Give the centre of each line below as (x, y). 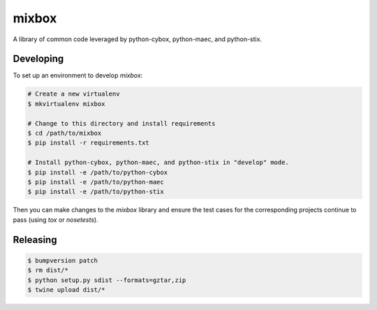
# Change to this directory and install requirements (121, 123)
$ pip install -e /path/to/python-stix (96, 192)
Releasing (35, 240)
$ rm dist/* (48, 270)
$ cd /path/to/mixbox (65, 133)
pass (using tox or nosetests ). (56, 219)
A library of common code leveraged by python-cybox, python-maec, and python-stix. (137, 39)
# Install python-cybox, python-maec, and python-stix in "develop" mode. (158, 163)
